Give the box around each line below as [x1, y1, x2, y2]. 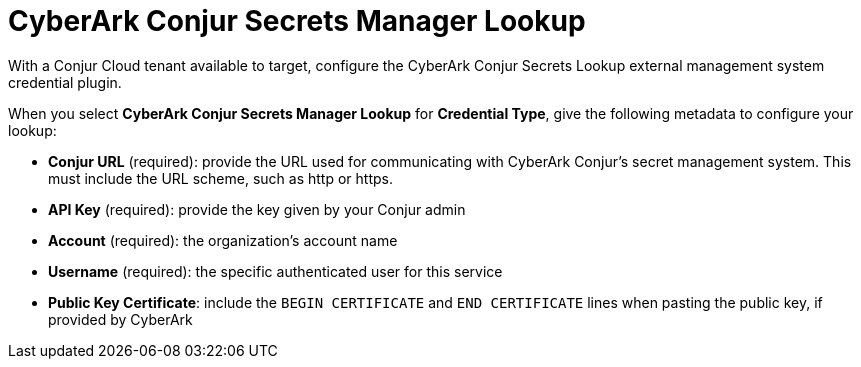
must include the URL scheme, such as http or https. [48, 169, 393, 187]
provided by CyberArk [48, 310, 193, 328]
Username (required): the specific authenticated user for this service [48, 262, 503, 280]
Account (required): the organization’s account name [48, 231, 398, 249]
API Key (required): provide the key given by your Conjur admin [48, 200, 466, 218]
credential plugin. [8, 73, 122, 91]
